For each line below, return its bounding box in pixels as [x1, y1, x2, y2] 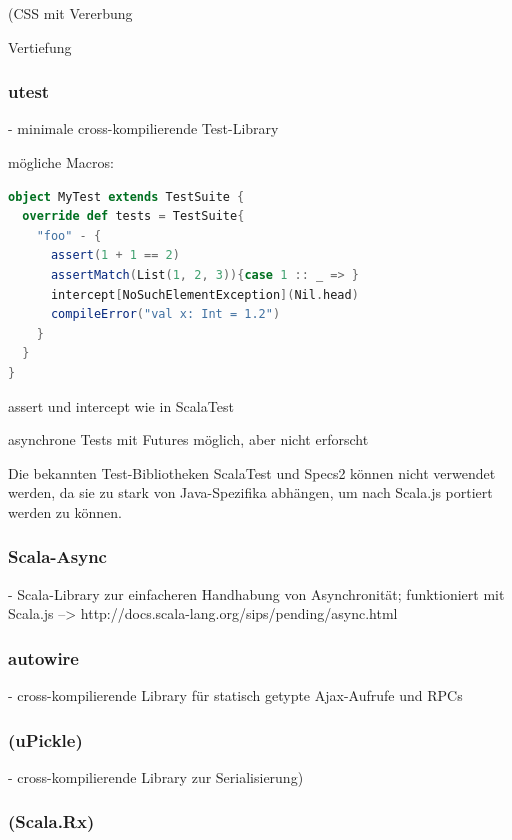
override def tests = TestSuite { [22, 209, 245, 224]
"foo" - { [36, 228, 102, 243]
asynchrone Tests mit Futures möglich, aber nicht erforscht [8, 429, 369, 450]
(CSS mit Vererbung [8, 3, 133, 23]
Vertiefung [8, 36, 72, 57]
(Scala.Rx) [8, 809, 95, 834]
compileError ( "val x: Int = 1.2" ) [50, 307, 281, 322]
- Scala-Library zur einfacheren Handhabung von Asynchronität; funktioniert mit [8, 583, 505, 604]
